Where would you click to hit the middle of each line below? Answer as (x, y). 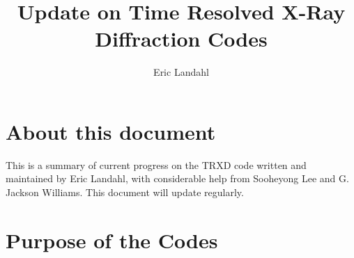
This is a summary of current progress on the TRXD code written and (156, 164)
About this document (111, 131)
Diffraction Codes (181, 39)
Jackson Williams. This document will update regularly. (125, 192)
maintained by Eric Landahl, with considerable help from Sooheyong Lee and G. (177, 178)
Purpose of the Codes (112, 240)
